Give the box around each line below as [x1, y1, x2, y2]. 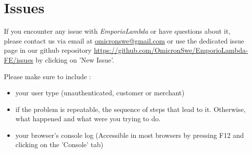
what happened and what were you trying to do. [15, 113, 161, 124]
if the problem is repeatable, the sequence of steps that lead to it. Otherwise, [15, 104, 246, 114]
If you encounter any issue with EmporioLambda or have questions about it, [4, 26, 231, 36]
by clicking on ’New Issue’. [35, 54, 114, 65]
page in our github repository [4, 45, 92, 55]
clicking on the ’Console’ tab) [15, 139, 104, 150]
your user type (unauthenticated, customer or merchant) [15, 87, 185, 98]
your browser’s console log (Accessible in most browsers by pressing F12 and [15, 130, 244, 140]
